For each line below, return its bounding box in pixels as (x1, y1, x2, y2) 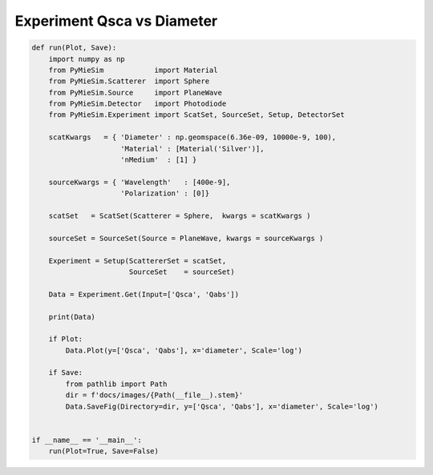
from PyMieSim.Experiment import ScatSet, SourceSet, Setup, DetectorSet (48, 111, 345, 119)
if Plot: (48, 335, 83, 344)
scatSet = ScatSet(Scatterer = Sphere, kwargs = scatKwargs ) (48, 211, 311, 220)
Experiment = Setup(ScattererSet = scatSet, (48, 256, 227, 265)
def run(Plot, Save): (31, 43, 117, 52)
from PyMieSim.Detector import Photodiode (48, 99, 227, 108)
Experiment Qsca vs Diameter (14, 12, 218, 30)
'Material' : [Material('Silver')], (120, 144, 265, 153)
